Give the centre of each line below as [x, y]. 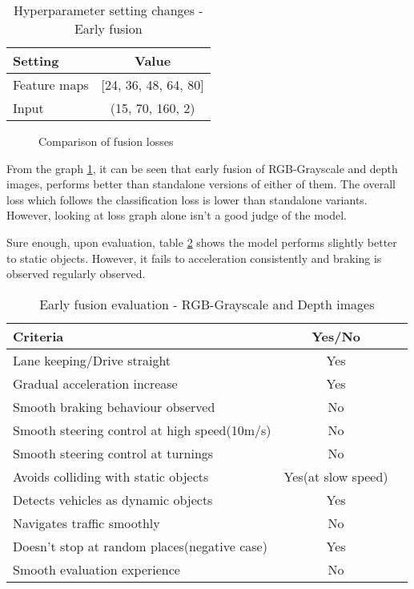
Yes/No [336, 336]
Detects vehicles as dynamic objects [113, 499]
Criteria [38, 336]
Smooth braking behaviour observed [114, 406]
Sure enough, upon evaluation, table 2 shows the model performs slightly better [202, 242]
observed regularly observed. [76, 274]
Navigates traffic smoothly [86, 522]
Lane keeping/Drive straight [92, 360]
